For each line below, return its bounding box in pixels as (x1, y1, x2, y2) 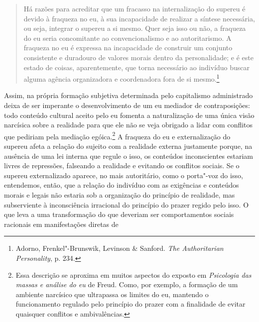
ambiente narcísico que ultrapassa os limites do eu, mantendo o (15, 289, 209, 299)
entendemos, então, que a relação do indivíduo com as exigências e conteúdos (4, 180, 239, 190)
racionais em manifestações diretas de (4, 218, 119, 229)
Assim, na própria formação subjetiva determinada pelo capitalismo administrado (4, 90, 253, 101)
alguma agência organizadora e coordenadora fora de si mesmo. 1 (23, 72, 220, 84)
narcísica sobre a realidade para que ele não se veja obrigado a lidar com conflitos (4, 119, 253, 130)
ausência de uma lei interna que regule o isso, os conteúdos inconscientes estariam (4, 150, 253, 161)
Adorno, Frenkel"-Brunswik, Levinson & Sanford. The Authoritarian (15, 243, 224, 253)
